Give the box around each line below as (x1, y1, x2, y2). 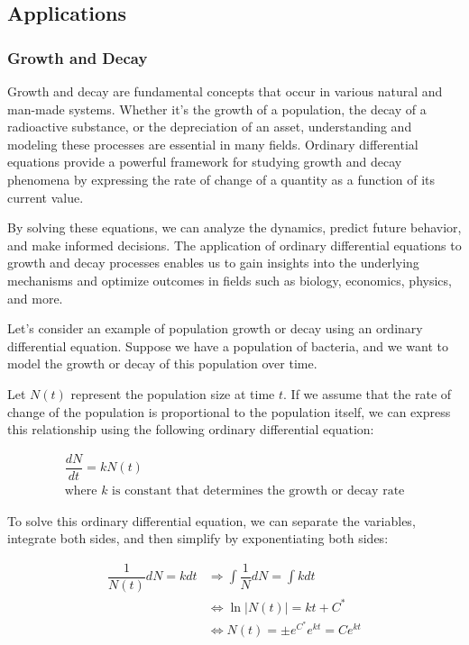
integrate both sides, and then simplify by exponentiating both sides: (7, 529, 389, 548)
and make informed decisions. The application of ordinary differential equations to (7, 235, 462, 254)
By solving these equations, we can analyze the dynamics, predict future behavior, (7, 218, 462, 237)
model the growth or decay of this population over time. (7, 354, 317, 373)
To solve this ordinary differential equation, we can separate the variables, (7, 511, 416, 530)
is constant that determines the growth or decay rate (112, 484, 405, 497)
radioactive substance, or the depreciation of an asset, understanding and (7, 117, 412, 136)
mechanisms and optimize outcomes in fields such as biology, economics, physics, (7, 270, 452, 289)
